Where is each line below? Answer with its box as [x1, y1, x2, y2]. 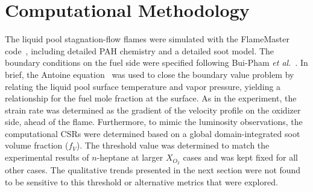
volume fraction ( [5, 139, 69, 152]
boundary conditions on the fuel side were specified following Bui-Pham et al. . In [5, 56, 308, 69]
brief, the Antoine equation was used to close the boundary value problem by [5, 68, 294, 80]
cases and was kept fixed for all [183, 151, 298, 164]
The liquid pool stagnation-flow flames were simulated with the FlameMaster [5, 33, 289, 45]
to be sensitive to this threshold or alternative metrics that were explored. [5, 175, 278, 188]
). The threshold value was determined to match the [76, 139, 270, 152]
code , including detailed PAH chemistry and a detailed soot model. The [5, 44, 274, 57]
